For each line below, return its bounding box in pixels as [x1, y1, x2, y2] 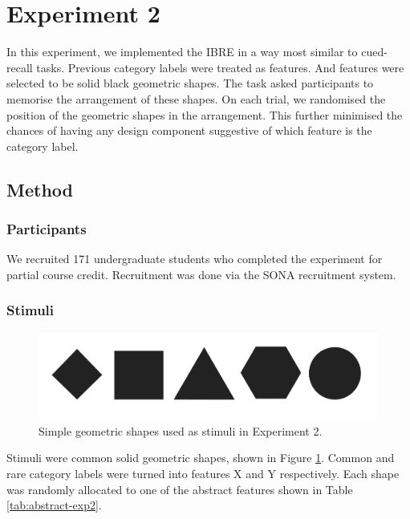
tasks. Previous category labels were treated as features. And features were [36, 59, 404, 75]
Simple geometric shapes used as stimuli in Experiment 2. [39, 422, 323, 439]
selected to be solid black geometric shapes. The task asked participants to [6, 75, 374, 91]
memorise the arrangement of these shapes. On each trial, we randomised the [6, 90, 386, 107]
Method [6, 176, 73, 201]
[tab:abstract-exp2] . [6, 497, 102, 513]
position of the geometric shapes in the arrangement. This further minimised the [6, 106, 403, 123]
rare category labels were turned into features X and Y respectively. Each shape [6, 465, 400, 482]
